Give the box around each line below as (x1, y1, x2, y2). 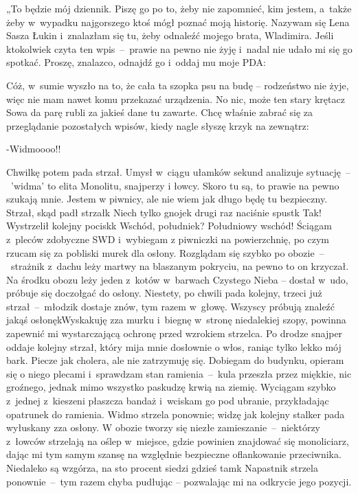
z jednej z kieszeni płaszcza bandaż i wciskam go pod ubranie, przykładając (6, 393, 329, 408)
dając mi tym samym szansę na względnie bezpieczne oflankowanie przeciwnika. (6, 447, 342, 461)
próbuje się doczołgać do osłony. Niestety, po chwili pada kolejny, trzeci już (6, 286, 322, 300)
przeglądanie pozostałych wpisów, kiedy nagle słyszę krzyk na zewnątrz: (6, 118, 309, 133)
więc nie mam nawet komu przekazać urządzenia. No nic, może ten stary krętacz (6, 91, 345, 106)
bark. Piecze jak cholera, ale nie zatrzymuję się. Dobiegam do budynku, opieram (6, 353, 344, 367)
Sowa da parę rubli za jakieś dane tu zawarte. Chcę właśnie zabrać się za (6, 105, 313, 119)
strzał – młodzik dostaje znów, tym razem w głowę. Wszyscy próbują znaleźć (6, 299, 335, 313)
